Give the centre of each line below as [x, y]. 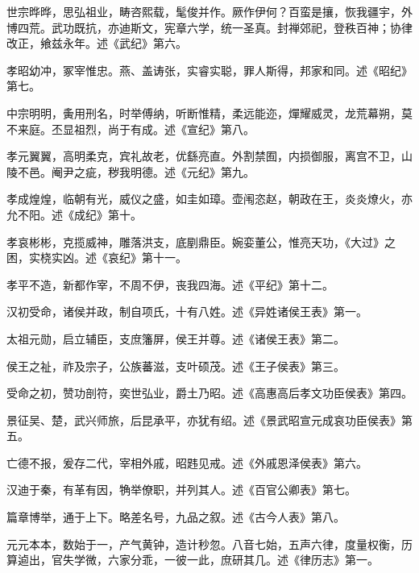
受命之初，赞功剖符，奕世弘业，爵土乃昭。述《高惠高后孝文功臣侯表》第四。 [209, 393]
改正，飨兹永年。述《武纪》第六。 [97, 43]
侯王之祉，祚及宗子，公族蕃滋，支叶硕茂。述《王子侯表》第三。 [176, 365]
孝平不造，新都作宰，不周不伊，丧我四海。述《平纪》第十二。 [170, 284]
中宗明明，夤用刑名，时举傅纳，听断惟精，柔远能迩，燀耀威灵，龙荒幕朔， [204, 112]
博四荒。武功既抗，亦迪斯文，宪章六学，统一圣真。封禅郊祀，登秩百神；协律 [209, 27]
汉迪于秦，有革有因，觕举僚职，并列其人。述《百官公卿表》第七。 [181, 490]
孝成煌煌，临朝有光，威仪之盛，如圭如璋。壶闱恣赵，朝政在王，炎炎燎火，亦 [209, 199]
